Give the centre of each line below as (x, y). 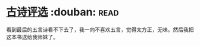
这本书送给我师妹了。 (32, 37)
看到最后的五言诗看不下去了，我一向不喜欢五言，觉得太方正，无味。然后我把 (100, 29)
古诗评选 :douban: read (62, 12)
